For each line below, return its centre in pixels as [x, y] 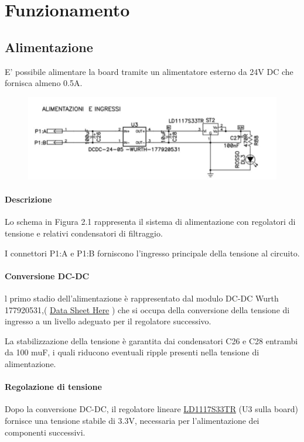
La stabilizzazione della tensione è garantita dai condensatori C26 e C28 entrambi [151, 340]
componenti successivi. [45, 432]
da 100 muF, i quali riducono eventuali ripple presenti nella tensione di [132, 352]
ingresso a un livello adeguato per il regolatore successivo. [108, 321]
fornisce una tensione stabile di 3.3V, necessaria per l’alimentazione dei [132, 421]
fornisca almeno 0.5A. [44, 83]
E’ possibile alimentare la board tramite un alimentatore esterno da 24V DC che [149, 71]
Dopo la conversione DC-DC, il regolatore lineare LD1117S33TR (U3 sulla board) [151, 409]
